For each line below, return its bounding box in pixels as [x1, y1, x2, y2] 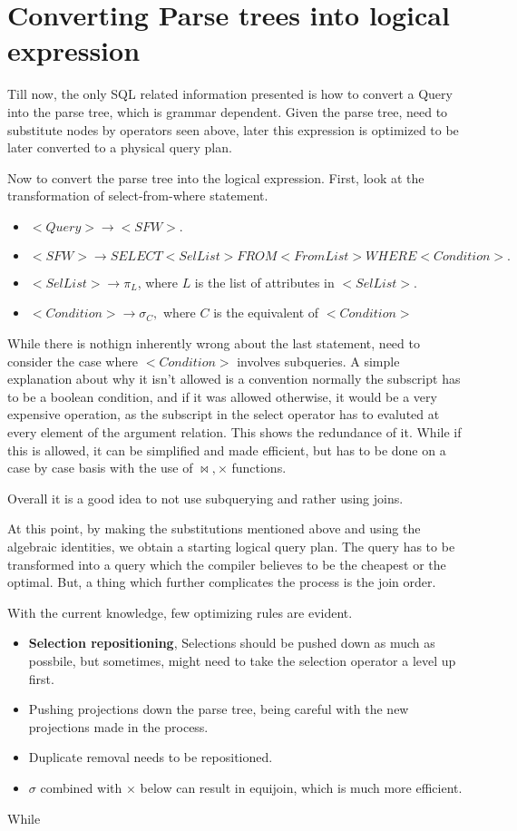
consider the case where [7, 351, 139, 370]
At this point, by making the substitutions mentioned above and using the [7, 519, 421, 538]
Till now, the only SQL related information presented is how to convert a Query [7, 84, 453, 103]
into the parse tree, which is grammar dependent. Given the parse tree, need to [7, 102, 448, 121]
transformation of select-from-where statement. [7, 186, 268, 205]
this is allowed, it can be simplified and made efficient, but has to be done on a [7, 440, 446, 459]
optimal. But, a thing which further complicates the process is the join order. [7, 572, 436, 591]
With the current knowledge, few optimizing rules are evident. [7, 602, 353, 621]
